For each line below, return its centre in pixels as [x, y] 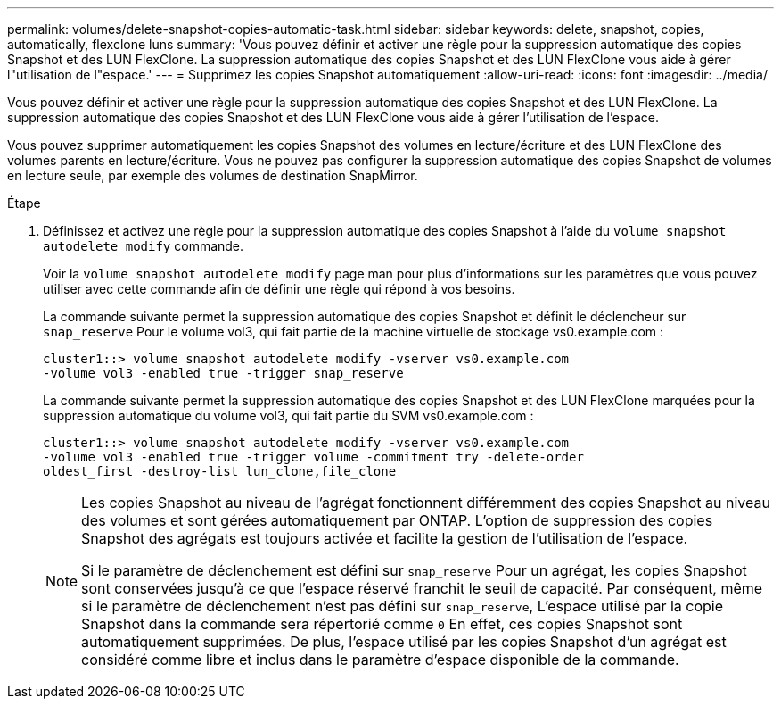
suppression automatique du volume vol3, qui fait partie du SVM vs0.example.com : [288, 415]
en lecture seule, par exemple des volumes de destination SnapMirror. [213, 175]
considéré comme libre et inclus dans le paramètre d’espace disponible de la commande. [380, 660]
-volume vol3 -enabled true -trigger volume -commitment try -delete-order [313, 457]
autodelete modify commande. [144, 246]
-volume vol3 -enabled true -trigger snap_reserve [223, 373]
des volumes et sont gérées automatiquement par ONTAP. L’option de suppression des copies [397, 520]
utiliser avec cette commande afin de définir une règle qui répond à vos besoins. [279, 289]
